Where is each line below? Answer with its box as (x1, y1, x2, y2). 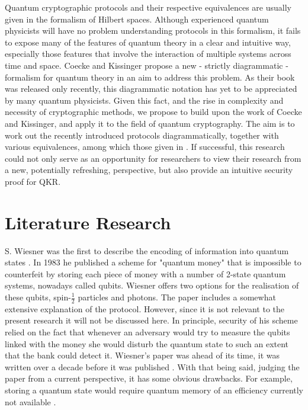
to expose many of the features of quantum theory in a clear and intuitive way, (5, 36, 291, 48)
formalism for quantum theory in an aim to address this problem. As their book (5, 71, 295, 83)
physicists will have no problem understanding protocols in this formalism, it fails (5, 24, 301, 37)
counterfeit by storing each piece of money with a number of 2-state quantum (5, 267, 286, 280)
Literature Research (5, 210, 171, 234)
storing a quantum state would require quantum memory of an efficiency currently (5, 383, 303, 396)
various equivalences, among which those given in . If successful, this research (5, 140, 285, 153)
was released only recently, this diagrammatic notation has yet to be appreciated (5, 82, 297, 95)
